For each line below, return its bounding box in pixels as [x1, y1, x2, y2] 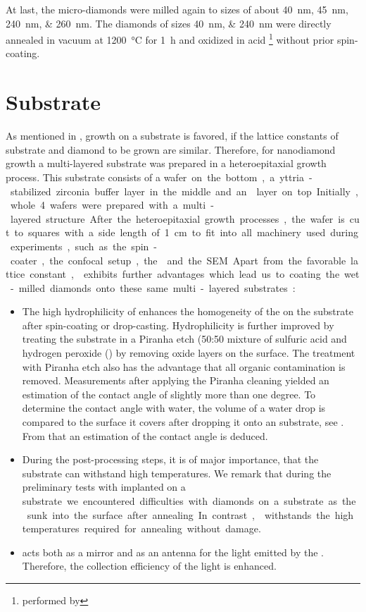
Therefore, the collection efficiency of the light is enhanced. [22, 558, 277, 573]
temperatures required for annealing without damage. [22, 521, 261, 536]
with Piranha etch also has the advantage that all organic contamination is [22, 359, 346, 374]
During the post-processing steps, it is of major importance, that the [22, 452, 319, 467]
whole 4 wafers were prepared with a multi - [10, 197, 214, 212]
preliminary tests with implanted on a [22, 479, 186, 494]
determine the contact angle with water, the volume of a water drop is [22, 400, 326, 415]
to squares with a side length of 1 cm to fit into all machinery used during [14, 225, 358, 240]
